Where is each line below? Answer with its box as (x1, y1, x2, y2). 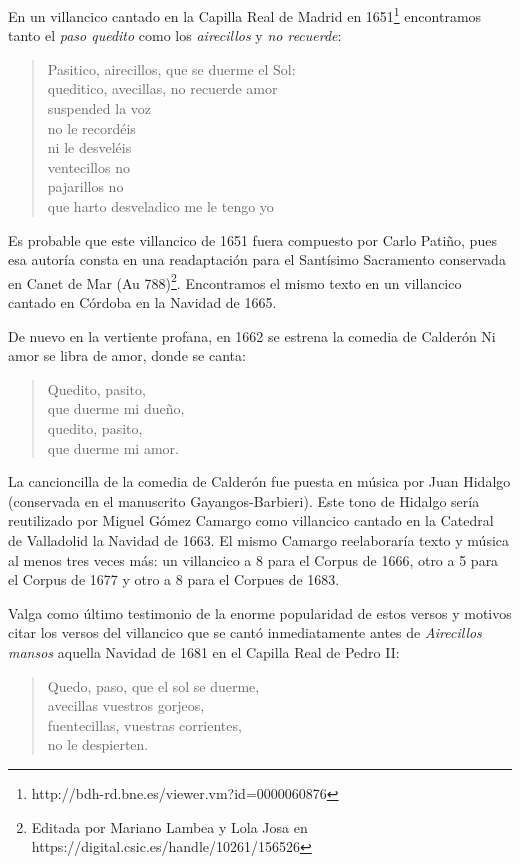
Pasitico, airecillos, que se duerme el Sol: (47, 58, 296, 79)
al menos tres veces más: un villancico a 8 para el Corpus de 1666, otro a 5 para (8, 549, 499, 570)
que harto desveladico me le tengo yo (47, 196, 274, 216)
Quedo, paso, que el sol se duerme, (47, 675, 260, 696)
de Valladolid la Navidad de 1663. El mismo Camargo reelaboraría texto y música (8, 529, 510, 550)
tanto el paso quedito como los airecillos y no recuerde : (8, 25, 342, 46)
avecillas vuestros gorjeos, (47, 695, 205, 716)
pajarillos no (47, 176, 124, 197)
